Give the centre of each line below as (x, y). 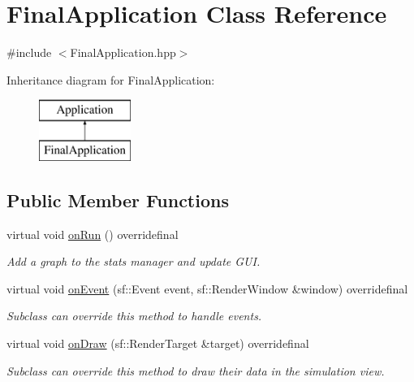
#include (29, 52)
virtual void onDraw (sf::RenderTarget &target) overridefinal (158, 343)
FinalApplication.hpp (123, 52)
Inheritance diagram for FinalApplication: (111, 79)
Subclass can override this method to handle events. (134, 316)
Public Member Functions (118, 200)
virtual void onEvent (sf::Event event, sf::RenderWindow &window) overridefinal (207, 288)
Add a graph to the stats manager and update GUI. (134, 261)
